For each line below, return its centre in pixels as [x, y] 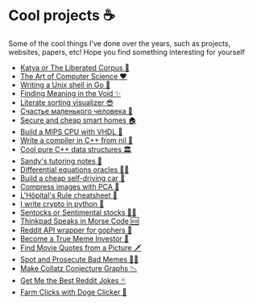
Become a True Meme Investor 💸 [74, 238]
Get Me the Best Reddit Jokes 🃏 [73, 280]
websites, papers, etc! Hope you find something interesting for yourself [127, 52]
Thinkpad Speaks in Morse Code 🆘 [79, 221]
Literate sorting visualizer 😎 [67, 102]
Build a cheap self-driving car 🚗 [73, 178]
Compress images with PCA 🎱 [70, 186]
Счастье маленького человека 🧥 [76, 111]
